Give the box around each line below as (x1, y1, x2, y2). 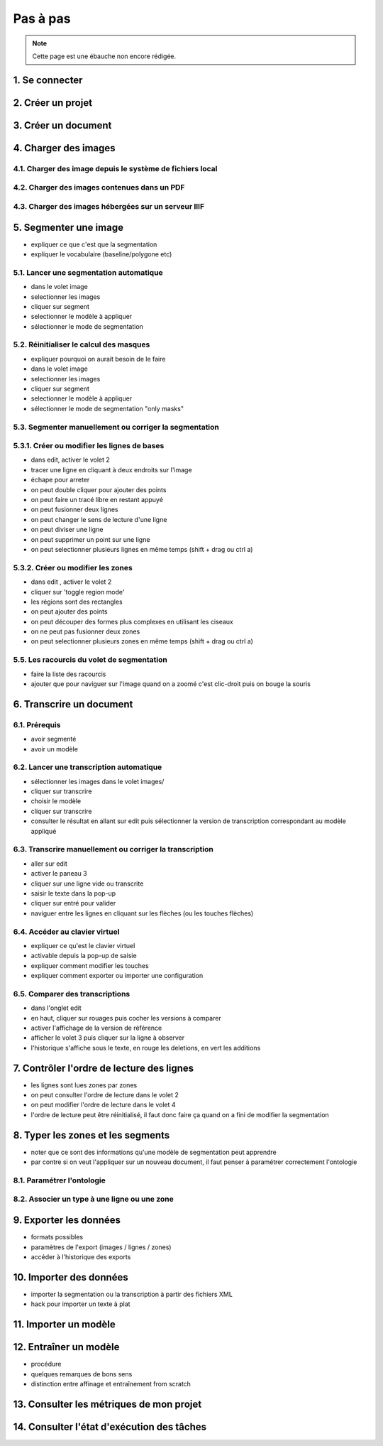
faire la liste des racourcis (30, 670, 106, 678)
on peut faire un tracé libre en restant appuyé (30, 496, 163, 504)
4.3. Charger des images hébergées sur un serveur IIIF (13, 201, 205, 211)
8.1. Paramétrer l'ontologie (13, 1175, 106, 1185)
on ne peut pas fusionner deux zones (30, 627, 140, 636)
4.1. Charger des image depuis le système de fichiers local (13, 163, 218, 173)
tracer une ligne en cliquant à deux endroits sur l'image (30, 465, 192, 474)
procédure (30, 1360, 62, 1369)
